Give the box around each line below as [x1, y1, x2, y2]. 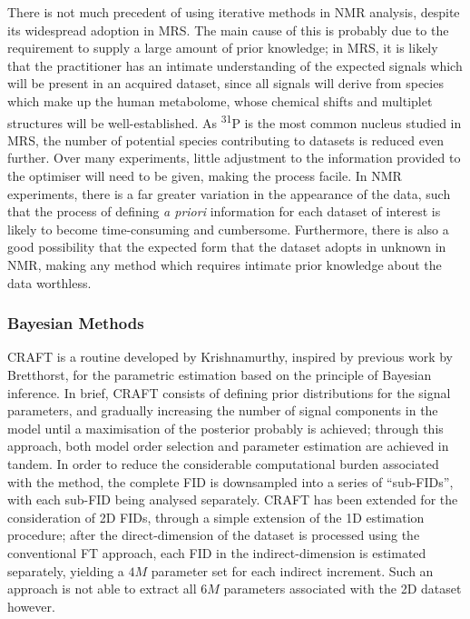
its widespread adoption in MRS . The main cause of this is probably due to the [7, 20, 449, 39]
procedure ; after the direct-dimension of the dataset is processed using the [7, 525, 420, 544]
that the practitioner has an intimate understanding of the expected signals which [7, 55, 463, 75]
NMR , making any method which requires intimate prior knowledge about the [7, 255, 442, 274]
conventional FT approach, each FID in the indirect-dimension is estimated [7, 543, 426, 562]
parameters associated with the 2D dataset [223, 579, 462, 598]
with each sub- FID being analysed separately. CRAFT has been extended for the [7, 490, 458, 509]
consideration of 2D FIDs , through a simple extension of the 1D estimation [7, 507, 425, 526]
